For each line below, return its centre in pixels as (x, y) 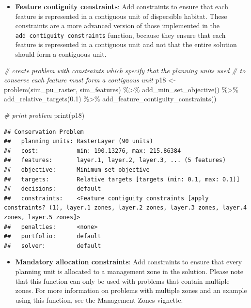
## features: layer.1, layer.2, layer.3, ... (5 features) (115, 160)
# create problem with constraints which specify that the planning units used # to (125, 70)
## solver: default (53, 246)
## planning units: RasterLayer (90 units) (78, 141)
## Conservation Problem (44, 132)
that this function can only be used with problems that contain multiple (122, 281)
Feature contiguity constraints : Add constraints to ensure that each (122, 6)
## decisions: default (53, 189)
